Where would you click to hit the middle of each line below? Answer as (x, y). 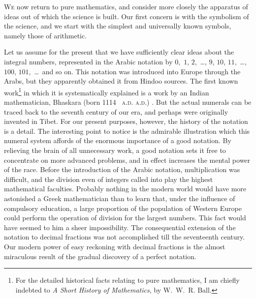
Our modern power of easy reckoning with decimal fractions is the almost (115, 246)
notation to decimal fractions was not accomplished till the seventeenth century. (125, 237)
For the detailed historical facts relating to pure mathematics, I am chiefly (128, 280)
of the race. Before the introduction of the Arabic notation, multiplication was (122, 169)
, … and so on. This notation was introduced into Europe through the (135, 71)
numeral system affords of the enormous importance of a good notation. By (118, 140)
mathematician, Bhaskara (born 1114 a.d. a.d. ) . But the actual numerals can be (128, 102)
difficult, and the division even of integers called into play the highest (109, 179)
